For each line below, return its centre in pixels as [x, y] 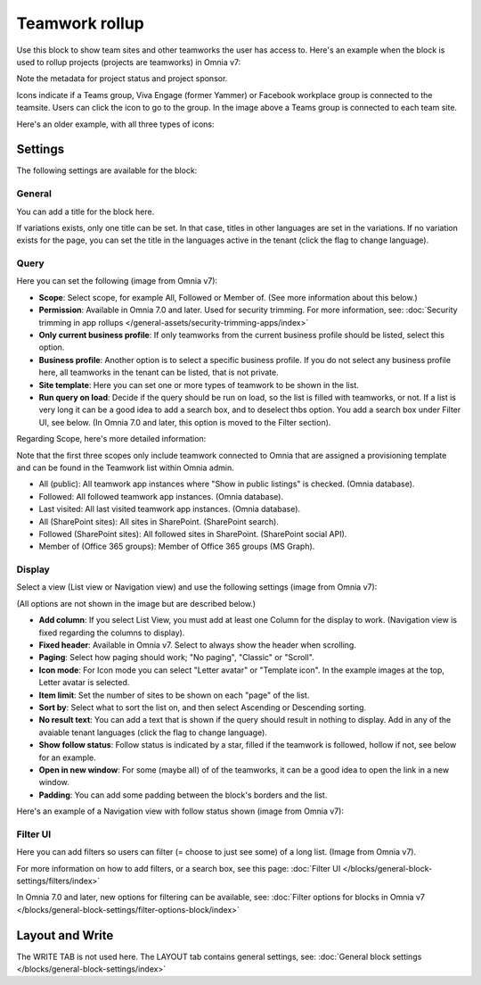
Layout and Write [65, 935]
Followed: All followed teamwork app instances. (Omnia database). [161, 496]
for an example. [68, 757]
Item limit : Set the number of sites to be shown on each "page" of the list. [174, 695]
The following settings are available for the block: [107, 170]
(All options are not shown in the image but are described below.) [136, 603]
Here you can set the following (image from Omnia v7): [117, 281]
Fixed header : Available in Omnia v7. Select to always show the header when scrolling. [197, 645]
